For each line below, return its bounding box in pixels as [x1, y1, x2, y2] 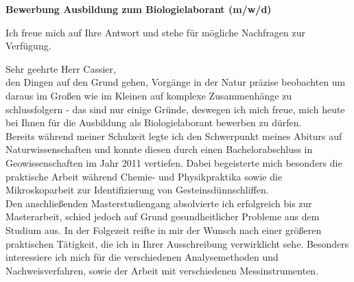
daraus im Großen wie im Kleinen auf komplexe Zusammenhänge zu [5, 88, 292, 102]
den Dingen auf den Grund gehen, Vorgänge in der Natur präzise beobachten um [5, 75, 346, 89]
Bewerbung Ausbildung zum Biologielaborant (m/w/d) [5, 2, 272, 16]
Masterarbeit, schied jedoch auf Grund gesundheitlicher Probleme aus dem [5, 209, 320, 224]
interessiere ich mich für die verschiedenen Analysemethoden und [5, 250, 279, 264]
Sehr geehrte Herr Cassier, [5, 61, 116, 75]
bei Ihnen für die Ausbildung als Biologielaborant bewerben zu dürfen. [5, 115, 302, 130]
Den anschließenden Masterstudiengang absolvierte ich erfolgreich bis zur [5, 196, 312, 210]
